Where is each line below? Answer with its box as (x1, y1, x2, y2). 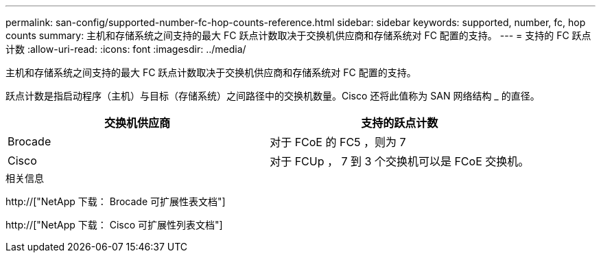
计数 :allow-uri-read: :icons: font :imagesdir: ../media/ (5, 43, 246, 55)
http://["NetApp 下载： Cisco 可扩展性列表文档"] (5, 219, 223, 231)
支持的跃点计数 (361, 116, 438, 130)
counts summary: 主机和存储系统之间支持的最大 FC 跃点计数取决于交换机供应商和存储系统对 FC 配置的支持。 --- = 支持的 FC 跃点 (5, 30, 591, 41)
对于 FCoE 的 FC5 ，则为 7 (270, 135, 406, 149)
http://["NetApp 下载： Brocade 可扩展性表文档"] (5, 196, 226, 207)
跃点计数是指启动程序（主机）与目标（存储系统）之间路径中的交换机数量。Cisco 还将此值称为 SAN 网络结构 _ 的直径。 (5, 90, 540, 102)
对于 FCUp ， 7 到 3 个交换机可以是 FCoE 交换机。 (270, 154, 530, 168)
